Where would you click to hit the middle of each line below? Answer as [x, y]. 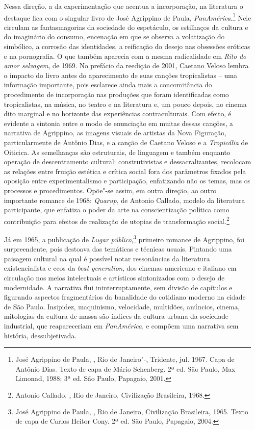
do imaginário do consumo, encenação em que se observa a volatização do [114, 37]
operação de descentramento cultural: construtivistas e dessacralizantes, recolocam [127, 162]
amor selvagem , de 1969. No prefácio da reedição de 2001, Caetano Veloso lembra [126, 65]
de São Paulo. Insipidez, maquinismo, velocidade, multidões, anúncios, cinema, [122, 306]
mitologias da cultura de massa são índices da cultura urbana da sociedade [116, 316]
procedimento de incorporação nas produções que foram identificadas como [116, 94]
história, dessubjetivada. [40, 335]
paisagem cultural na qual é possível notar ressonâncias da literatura [107, 258]
